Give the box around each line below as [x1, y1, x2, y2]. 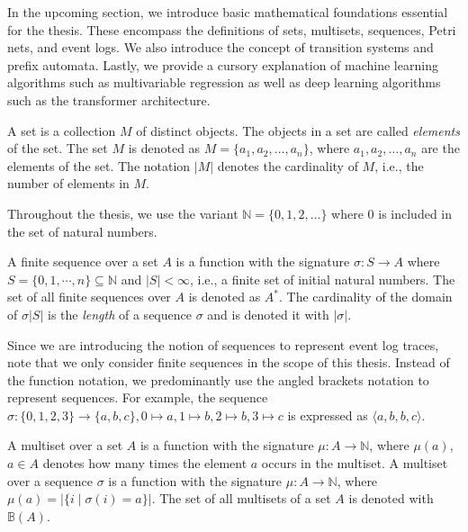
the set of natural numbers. [7, 221, 157, 240]
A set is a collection [7, 121, 116, 140]
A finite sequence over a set [7, 252, 158, 271]
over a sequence [7, 471, 93, 490]
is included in [378, 203, 452, 222]
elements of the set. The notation [7, 156, 191, 175]
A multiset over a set [7, 436, 123, 455]
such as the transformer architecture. [7, 90, 211, 109]
